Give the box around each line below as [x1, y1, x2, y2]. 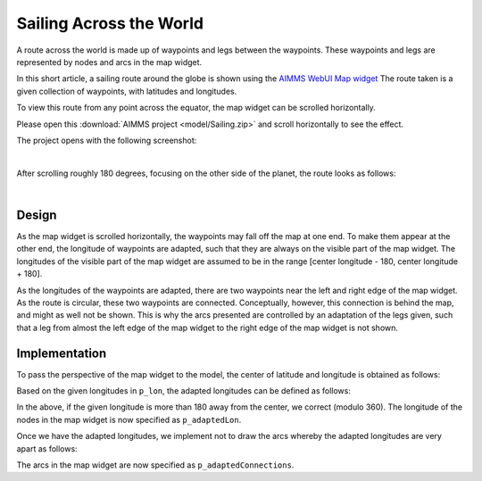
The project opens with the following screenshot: [16, 135, 197, 145]
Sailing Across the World [16, 13, 204, 33]
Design [16, 207, 57, 222]
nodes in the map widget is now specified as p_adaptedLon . [16, 414, 242, 425]
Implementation [16, 345, 107, 361]
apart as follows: [16, 443, 78, 454]
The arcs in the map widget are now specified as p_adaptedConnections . [16, 460, 295, 470]
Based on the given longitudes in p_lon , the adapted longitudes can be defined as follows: [16, 386, 352, 396]
